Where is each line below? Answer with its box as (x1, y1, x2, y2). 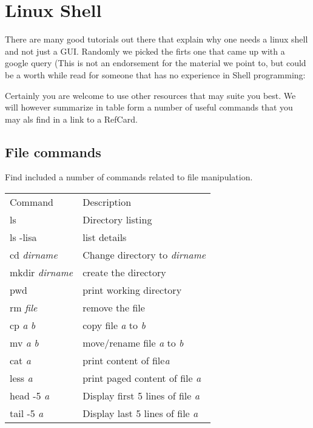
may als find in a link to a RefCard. (5, 112, 138, 125)
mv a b (10, 336, 39, 350)
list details (82, 230, 127, 245)
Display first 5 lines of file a (82, 389, 200, 403)
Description (82, 195, 132, 209)
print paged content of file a (82, 371, 201, 386)
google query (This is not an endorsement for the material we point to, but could (5, 56, 306, 69)
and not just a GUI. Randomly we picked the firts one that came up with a (5, 44, 285, 57)
